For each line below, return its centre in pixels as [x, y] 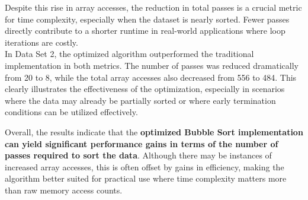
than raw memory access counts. [64, 190]
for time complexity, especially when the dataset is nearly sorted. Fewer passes [147, 19]
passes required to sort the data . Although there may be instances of [138, 155]
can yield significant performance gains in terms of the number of [142, 143]
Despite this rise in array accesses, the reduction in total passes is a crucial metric [153, 7]
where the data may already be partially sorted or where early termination [140, 100]
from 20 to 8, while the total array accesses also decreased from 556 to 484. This [151, 77]
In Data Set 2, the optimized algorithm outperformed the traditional [129, 54]
